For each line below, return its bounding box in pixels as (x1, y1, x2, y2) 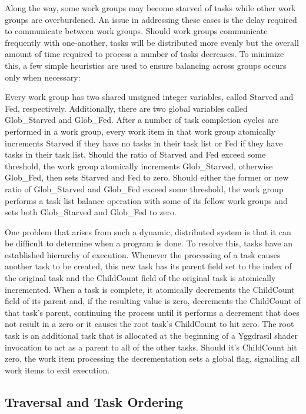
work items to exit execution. (5, 363, 110, 376)
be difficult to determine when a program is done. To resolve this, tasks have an (5, 237, 292, 249)
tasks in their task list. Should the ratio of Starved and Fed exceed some (5, 148, 266, 161)
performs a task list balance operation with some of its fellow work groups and (5, 194, 288, 206)
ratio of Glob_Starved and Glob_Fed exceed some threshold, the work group (5, 182, 284, 195)
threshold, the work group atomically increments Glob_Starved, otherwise (5, 159, 273, 172)
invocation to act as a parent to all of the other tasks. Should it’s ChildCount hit (5, 340, 297, 353)
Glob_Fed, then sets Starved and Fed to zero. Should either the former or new (5, 171, 289, 183)
